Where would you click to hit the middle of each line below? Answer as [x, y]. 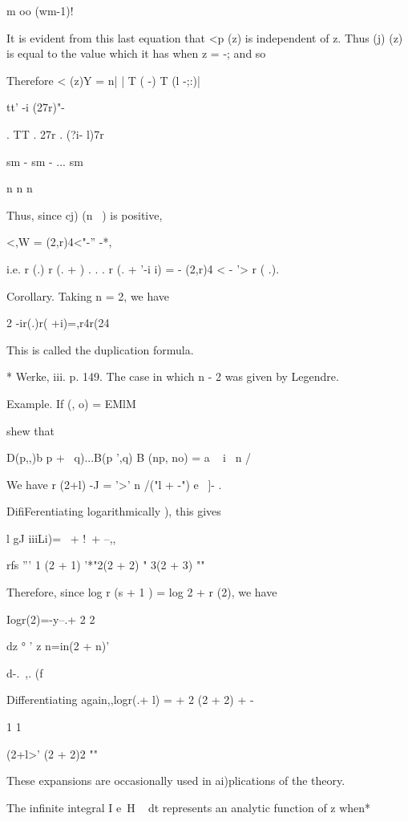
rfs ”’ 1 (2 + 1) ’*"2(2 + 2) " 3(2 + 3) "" [106, 565]
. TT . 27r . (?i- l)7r [55, 133]
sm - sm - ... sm [45, 161]
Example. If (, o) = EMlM [71, 403]
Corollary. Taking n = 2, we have [88, 295]
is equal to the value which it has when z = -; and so [136, 53]
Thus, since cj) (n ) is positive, [85, 214]
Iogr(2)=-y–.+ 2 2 [51, 619]
